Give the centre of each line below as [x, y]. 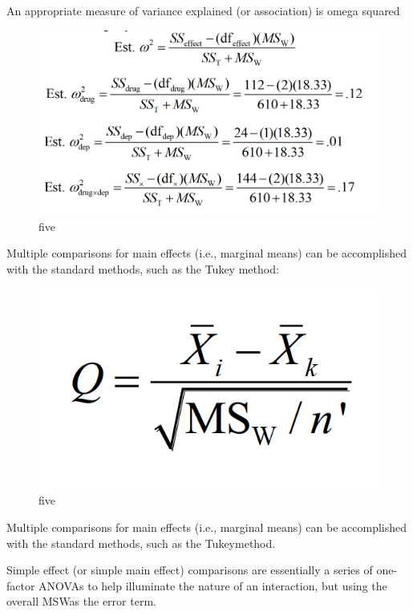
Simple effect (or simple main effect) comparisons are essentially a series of [190, 570]
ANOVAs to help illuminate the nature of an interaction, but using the [213, 585]
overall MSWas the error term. [81, 601]
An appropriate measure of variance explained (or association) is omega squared [203, 10]
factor [21, 585]
